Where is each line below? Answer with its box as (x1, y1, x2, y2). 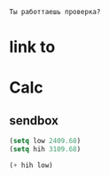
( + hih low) (9, 160, 53, 170)
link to (9, 37, 56, 57)
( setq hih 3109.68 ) (9, 145, 82, 154)
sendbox (9, 113, 59, 128)
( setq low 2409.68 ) (9, 137, 82, 146)
